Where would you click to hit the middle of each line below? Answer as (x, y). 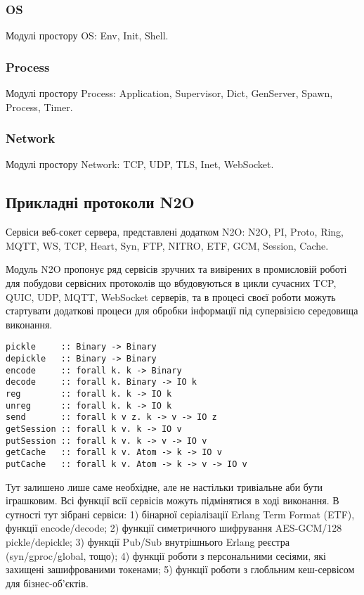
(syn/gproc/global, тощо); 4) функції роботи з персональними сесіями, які (166, 555)
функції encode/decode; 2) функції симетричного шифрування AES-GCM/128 (174, 528)
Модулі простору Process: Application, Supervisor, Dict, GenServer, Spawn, (169, 93)
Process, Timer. (39, 107)
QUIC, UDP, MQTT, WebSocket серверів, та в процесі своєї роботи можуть (171, 296)
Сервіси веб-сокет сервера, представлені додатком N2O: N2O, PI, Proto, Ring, (175, 232)
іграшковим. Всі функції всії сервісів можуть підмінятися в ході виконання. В (173, 500)
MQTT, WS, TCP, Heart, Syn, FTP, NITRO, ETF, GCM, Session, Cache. (167, 245)
